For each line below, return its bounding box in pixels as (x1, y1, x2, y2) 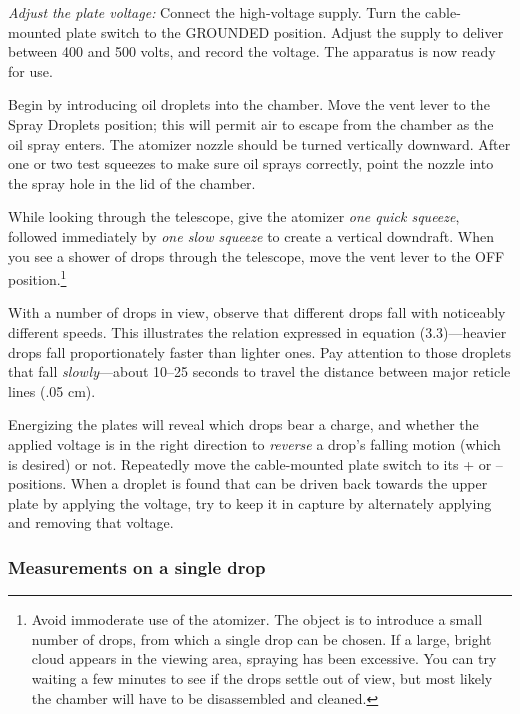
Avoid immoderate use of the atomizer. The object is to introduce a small (31, 609, 483, 630)
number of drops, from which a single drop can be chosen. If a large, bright (31, 628, 492, 649)
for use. (8, 60, 53, 81)
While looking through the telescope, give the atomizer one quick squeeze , (8, 206, 460, 227)
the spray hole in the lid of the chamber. (8, 172, 256, 193)
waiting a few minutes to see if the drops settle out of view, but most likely (31, 667, 493, 688)
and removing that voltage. (8, 512, 174, 533)
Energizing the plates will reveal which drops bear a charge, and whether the (8, 414, 479, 435)
